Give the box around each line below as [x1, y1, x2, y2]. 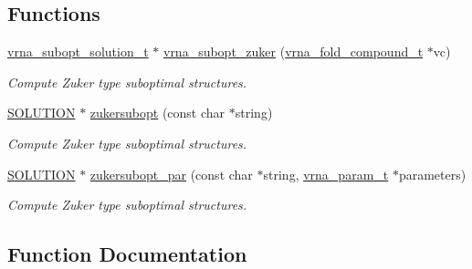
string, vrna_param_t [263, 164, 389, 183]
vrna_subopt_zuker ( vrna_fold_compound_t [163, 42, 424, 61]
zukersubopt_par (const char [89, 164, 253, 183]
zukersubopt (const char [89, 103, 226, 122]
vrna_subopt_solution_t [7, 42, 149, 61]
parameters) [398, 164, 467, 183]
